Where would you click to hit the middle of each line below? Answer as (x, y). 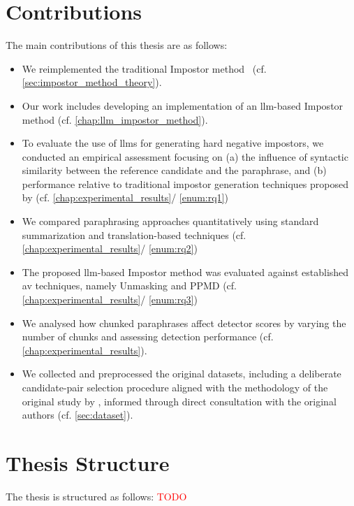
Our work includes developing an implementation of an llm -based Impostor (183, 105)
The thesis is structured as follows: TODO (96, 496)
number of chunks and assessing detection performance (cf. (148, 337)
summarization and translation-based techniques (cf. (134, 234)
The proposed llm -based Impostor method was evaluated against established (185, 272)
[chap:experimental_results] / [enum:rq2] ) (110, 248)
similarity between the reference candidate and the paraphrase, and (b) (174, 170)
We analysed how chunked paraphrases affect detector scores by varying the (184, 323)
